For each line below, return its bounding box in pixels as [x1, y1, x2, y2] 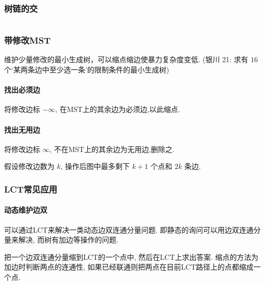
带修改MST [4, 34, 51, 47]
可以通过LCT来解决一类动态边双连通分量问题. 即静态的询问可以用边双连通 [4, 224, 254, 235]
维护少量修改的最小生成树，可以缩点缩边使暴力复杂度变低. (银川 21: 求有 [4, 54, 249, 65]
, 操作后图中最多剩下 [60, 161, 130, 172]
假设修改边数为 [4, 161, 54, 172]
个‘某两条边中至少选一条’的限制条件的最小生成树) [4, 64, 169, 75]
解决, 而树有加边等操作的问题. [18, 234, 119, 245]
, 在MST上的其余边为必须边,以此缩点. [55, 104, 180, 115]
